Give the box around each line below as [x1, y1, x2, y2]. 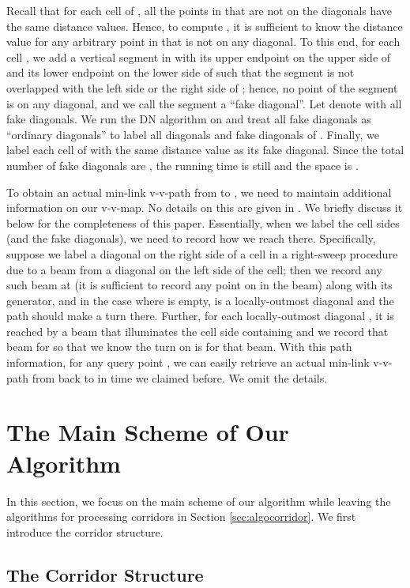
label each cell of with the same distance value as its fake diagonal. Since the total [6, 141, 404, 158]
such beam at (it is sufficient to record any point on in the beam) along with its [6, 277, 393, 293]
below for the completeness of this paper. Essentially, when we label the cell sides [6, 214, 400, 231]
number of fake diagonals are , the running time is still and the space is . [6, 156, 359, 173]
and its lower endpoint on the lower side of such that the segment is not [6, 64, 355, 81]
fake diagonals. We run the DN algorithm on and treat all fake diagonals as [6, 111, 371, 127]
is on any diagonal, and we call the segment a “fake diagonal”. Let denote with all [6, 95, 402, 111]
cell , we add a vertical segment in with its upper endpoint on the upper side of [6, 48, 391, 65]
